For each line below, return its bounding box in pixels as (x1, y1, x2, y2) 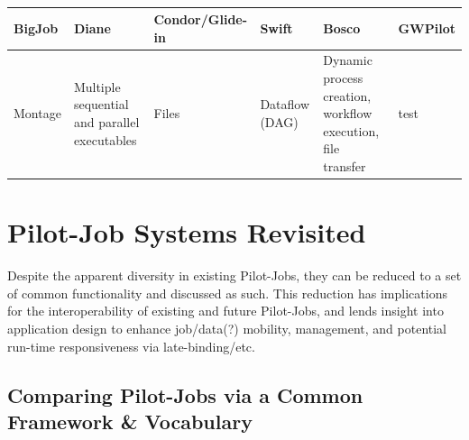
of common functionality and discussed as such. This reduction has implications (7, 283, 447, 302)
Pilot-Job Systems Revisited (7, 214, 366, 251)
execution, (323, 121, 380, 140)
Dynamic (323, 50, 372, 69)
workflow (323, 104, 372, 123)
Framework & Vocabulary (7, 407, 253, 435)
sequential (73, 95, 129, 114)
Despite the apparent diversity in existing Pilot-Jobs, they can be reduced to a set (7, 266, 462, 285)
